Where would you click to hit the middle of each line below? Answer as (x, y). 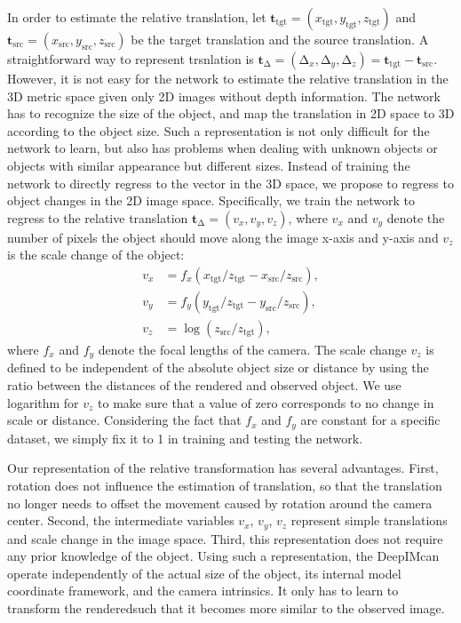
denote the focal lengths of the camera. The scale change (252, 350)
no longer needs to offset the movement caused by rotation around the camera (220, 503)
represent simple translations (369, 520)
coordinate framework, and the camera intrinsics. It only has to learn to (203, 591)
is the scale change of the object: (96, 255)
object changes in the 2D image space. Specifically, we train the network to (211, 200)
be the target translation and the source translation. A (280, 39)
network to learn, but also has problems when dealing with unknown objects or (223, 148)
